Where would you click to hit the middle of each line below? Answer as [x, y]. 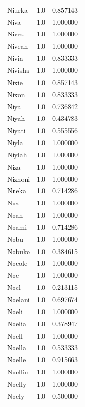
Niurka [18, 9]
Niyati [16, 130]
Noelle [17, 360]
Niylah [17, 154]
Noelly [17, 383]
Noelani [19, 299]
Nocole [17, 263]
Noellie [17, 372]
